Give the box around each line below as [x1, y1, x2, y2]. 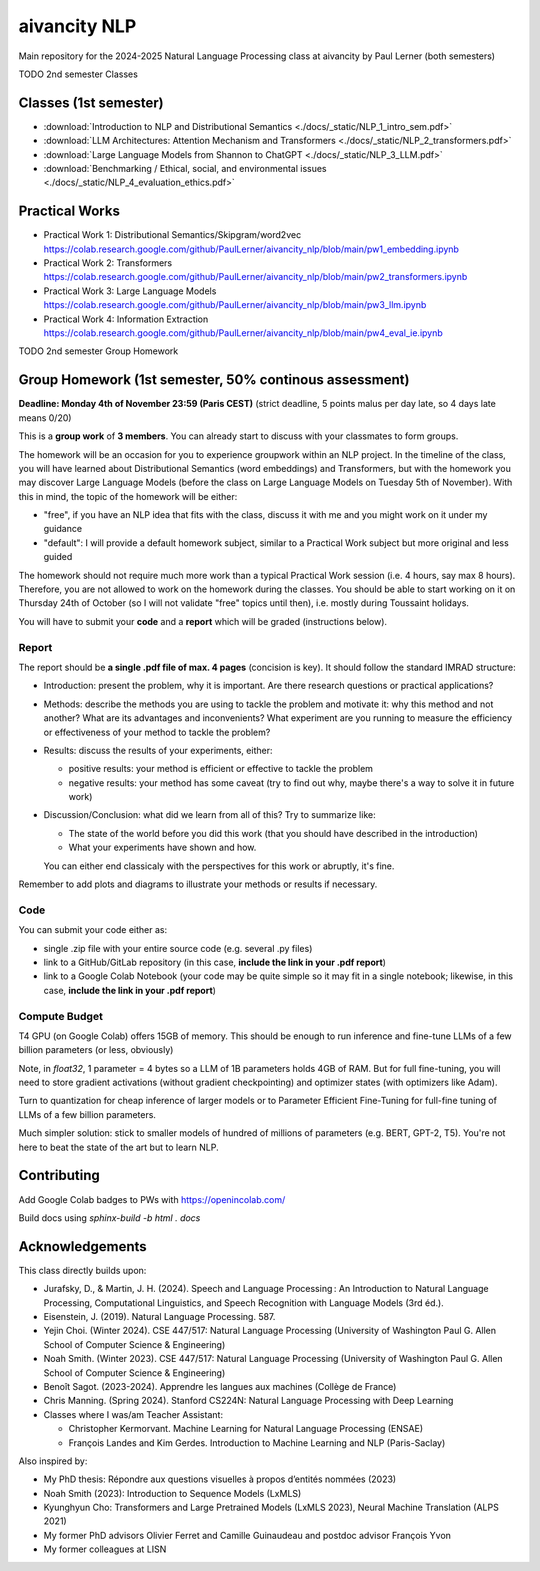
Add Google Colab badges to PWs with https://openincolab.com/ [18, 1193, 286, 1205]
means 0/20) [18, 411, 72, 424]
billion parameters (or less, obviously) [18, 1044, 174, 1056]
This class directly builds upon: [18, 1264, 147, 1276]
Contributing [18, 1167, 100, 1184]
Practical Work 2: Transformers [43, 257, 173, 269]
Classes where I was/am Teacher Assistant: [43, 1408, 224, 1420]
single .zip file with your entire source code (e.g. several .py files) [43, 942, 313, 954]
